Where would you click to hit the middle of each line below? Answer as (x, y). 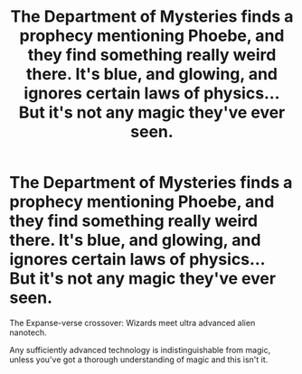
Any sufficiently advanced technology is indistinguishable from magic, (140, 350)
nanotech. (28, 332)
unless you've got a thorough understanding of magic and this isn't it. (139, 360)
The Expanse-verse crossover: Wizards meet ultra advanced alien (132, 323)
